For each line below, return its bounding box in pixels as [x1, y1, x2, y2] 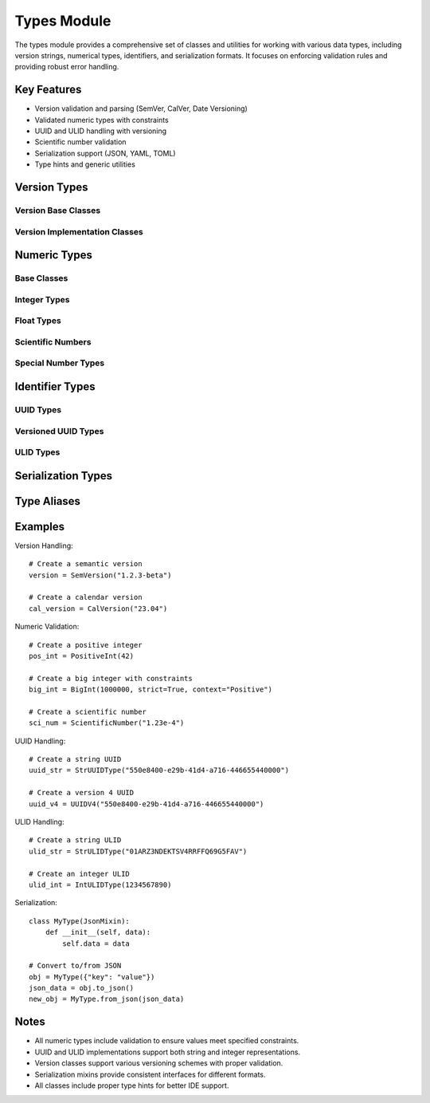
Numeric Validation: [14, 622, 80, 632]
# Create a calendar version [29, 593, 143, 602]
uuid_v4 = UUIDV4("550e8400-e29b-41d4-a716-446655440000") [29, 799, 264, 809]
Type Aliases [14, 494, 81, 508]
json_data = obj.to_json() [29, 983, 135, 993]
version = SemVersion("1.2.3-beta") [29, 570, 172, 580]
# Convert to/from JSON [29, 961, 122, 971]
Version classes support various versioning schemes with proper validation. [34, 1058, 283, 1068]
